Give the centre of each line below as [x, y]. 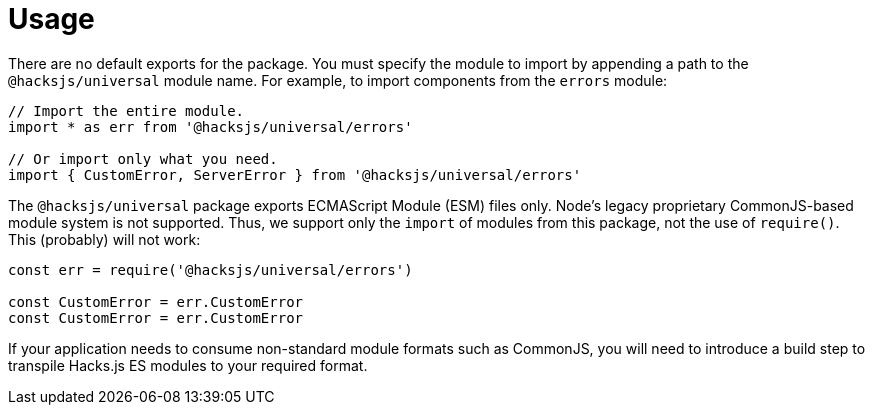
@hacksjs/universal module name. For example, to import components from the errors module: [338, 80]
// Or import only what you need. [143, 158]
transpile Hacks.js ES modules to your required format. [188, 365]
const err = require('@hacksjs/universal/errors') [210, 269]
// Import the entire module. [126, 110]
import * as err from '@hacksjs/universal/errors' [210, 126]
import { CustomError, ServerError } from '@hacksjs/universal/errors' [295, 174]
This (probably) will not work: [104, 239]
